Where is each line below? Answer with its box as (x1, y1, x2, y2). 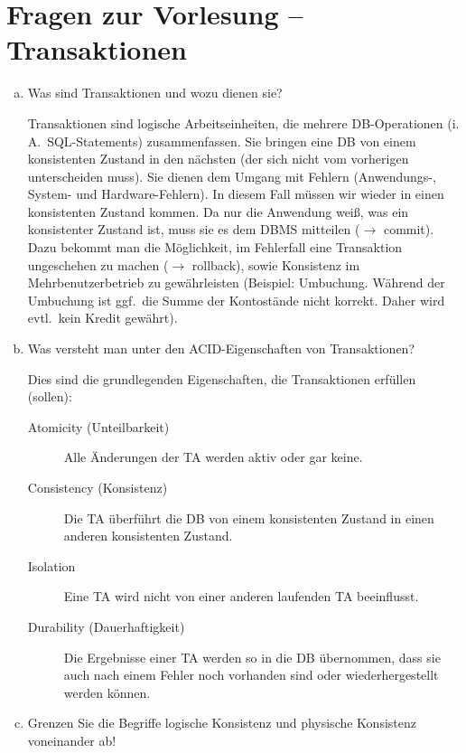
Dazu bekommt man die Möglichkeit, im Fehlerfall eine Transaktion (27, 238, 403, 257)
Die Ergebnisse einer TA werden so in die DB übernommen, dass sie (63, 647, 441, 666)
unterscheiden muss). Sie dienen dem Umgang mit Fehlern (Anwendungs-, (27, 166, 436, 185)
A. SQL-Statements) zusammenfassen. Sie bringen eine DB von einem (27, 131, 416, 150)
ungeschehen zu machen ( (27, 255, 169, 274)
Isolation (27, 556, 76, 575)
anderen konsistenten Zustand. (63, 526, 233, 545)
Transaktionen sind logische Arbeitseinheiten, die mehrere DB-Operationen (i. (27, 113, 460, 132)
